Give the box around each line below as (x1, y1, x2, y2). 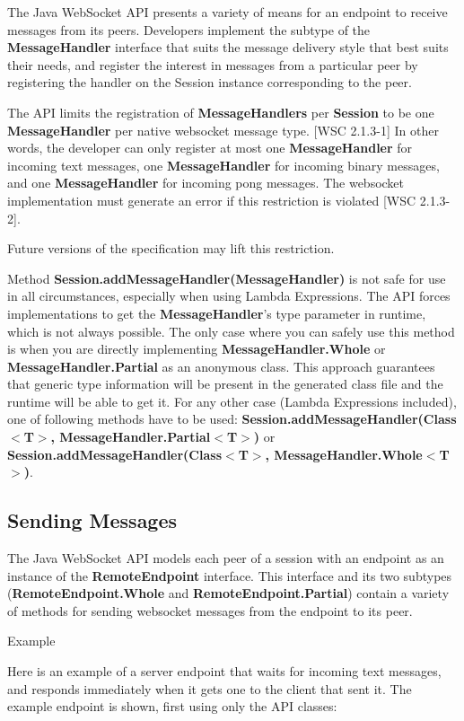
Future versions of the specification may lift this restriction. (7, 239, 335, 258)
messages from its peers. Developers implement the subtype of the (7, 20, 371, 39)
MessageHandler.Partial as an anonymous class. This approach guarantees (7, 356, 435, 375)
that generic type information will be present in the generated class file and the (7, 374, 443, 393)
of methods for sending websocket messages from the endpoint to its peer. (7, 601, 413, 620)
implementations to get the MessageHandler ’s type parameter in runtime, (7, 303, 426, 322)
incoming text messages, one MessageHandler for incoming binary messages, (7, 155, 440, 174)
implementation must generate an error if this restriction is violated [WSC (7, 190, 416, 209)
